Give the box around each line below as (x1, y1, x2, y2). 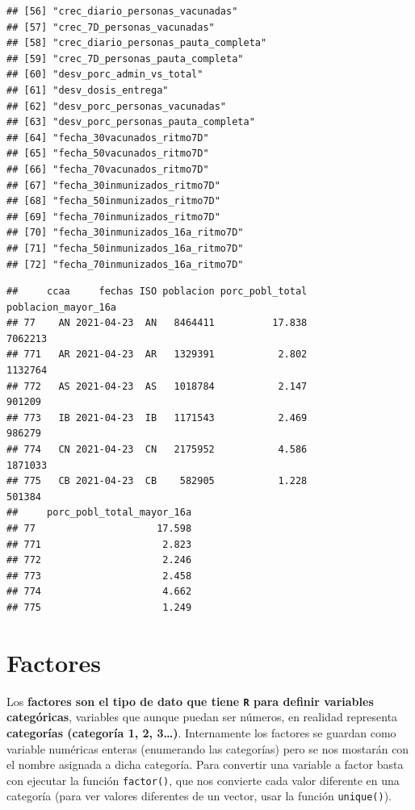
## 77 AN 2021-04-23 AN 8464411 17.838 (6, 317, 308, 329)
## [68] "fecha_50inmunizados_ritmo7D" (6, 195, 220, 207)
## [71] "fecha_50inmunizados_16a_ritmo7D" (6, 242, 244, 254)
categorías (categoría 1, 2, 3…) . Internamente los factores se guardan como (6, 724, 396, 741)
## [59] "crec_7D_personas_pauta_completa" (6, 52, 244, 65)
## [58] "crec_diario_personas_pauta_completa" (6, 37, 267, 49)
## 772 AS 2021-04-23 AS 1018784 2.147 (6, 380, 308, 392)
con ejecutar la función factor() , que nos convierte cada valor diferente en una (6, 771, 400, 788)
